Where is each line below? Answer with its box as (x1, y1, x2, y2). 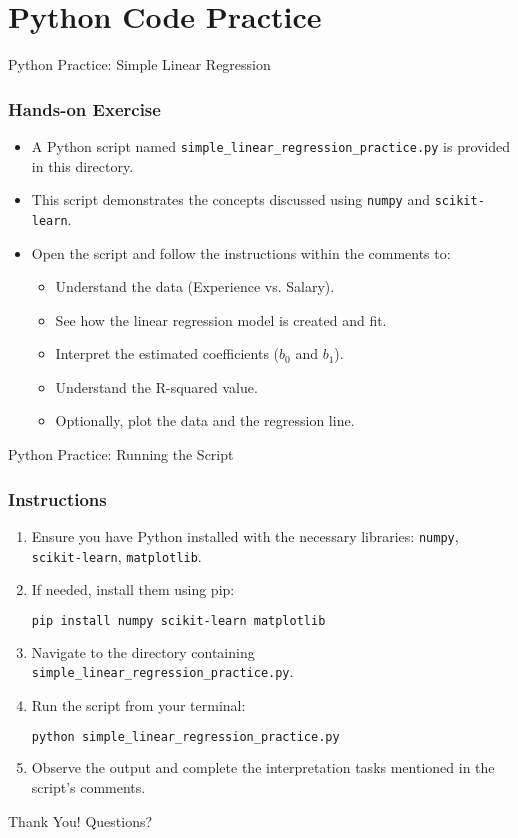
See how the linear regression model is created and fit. (55, 309, 387, 330)
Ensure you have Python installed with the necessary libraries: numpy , (31, 525, 459, 546)
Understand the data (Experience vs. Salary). (55, 276, 335, 297)
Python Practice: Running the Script (8, 444, 234, 465)
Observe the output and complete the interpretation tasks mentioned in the (31, 757, 495, 778)
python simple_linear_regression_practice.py (31, 729, 340, 744)
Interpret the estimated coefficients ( (55, 343, 280, 364)
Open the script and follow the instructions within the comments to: (31, 242, 451, 263)
